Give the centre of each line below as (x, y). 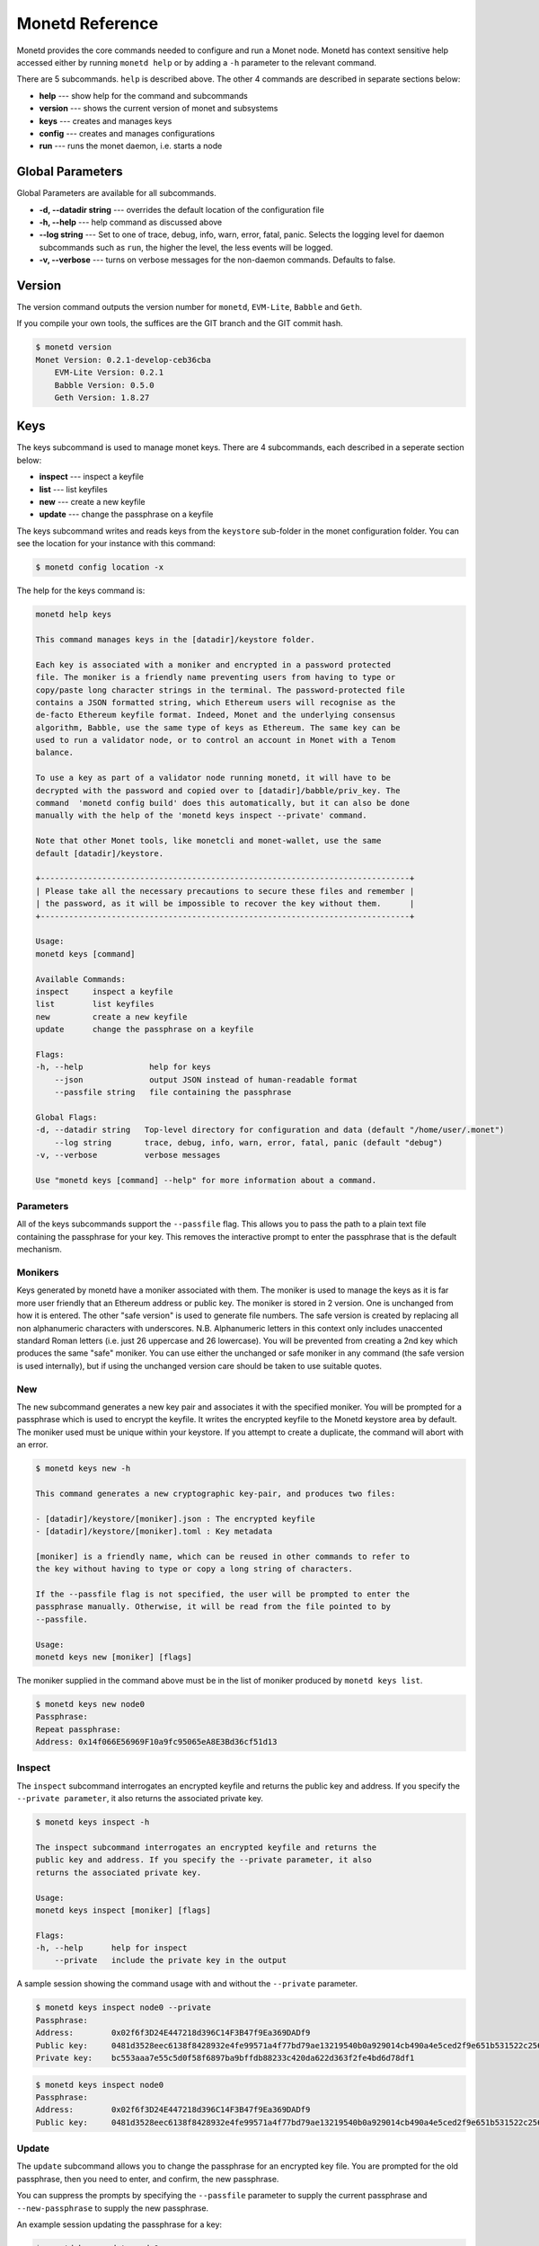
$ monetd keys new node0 (90, 1704)
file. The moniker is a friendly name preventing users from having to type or (216, 677)
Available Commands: (80, 979)
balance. (55, 753)
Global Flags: (66, 1117)
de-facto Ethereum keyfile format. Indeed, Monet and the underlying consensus (216, 715)
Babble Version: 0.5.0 (104, 385)
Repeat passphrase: (78, 1729)
